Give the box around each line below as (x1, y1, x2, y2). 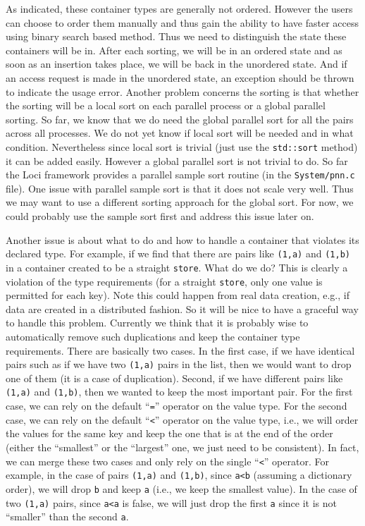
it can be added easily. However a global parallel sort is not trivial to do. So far (6, 153, 348, 168)
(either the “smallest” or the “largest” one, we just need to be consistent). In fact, (6, 439, 359, 454)
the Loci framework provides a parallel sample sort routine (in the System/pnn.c (6, 167, 355, 182)
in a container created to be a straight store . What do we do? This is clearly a (6, 259, 348, 274)
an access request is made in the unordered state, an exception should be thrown (6, 70, 354, 85)
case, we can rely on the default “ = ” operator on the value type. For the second (6, 398, 347, 413)
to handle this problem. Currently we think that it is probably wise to (6, 315, 309, 330)
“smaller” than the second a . (6, 509, 129, 524)
